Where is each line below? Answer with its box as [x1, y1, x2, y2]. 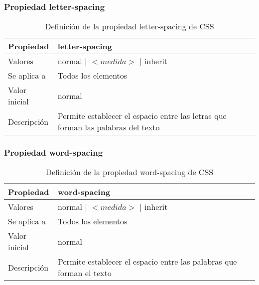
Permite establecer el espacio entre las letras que [57, 110, 227, 122]
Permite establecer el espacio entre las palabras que [58, 256, 237, 268]
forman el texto [58, 267, 112, 279]
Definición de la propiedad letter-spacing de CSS [45, 20, 214, 32]
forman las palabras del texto [57, 121, 160, 133]
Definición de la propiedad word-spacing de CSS [45, 166, 214, 178]
